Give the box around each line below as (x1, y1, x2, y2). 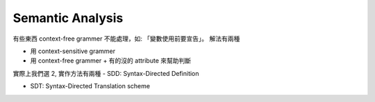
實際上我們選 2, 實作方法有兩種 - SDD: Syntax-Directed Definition (12, 69, 199, 77)
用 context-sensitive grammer (30, 47, 116, 55)
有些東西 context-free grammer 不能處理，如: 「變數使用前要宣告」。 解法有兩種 (12, 34, 240, 43)
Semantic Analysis (12, 10, 124, 25)
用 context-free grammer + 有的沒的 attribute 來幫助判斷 (30, 57, 192, 65)
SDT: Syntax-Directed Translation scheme (30, 82, 151, 90)
